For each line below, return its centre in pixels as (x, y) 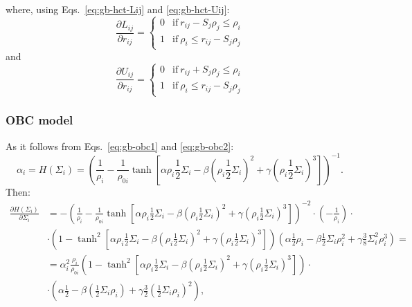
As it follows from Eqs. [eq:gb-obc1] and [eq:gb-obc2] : (120, 146)
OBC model (39, 120)
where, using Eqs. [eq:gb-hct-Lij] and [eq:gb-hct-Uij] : (118, 9)
